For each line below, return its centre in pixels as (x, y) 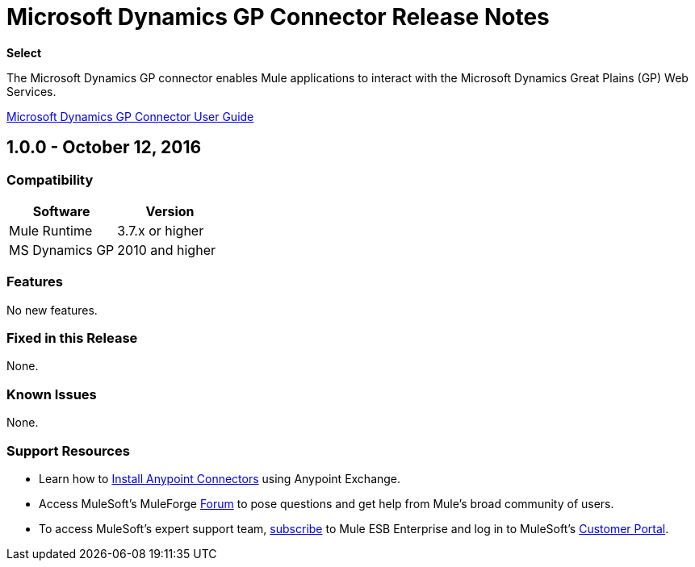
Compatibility (50, 179)
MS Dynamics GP (62, 250)
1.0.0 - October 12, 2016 (104, 148)
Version (170, 211)
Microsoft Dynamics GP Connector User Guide (130, 116)
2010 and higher (166, 250)
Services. (31, 91)
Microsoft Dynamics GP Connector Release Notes (278, 17)
